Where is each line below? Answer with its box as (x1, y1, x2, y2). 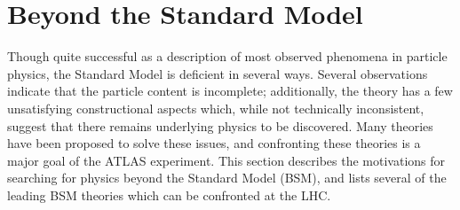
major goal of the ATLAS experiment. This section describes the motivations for (7, 151, 446, 169)
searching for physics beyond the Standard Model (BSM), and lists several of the (7, 168, 447, 187)
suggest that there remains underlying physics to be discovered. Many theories (7, 116, 433, 135)
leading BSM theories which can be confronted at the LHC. (7, 185, 331, 204)
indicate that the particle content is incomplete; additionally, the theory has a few (7, 82, 453, 100)
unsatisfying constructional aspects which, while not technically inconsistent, (7, 98, 424, 117)
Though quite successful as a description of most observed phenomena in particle (7, 47, 448, 66)
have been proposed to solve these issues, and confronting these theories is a (7, 134, 421, 152)
